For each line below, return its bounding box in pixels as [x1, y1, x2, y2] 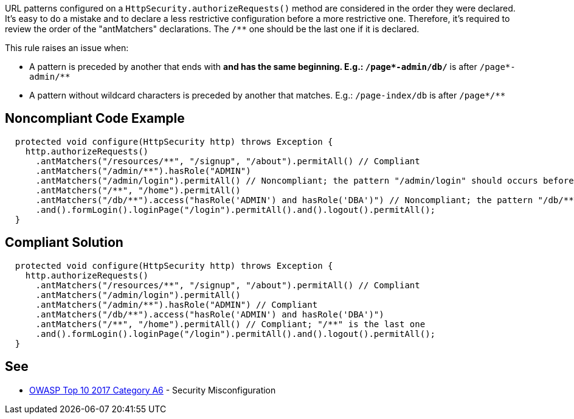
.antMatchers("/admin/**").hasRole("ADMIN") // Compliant [35, 299, 318, 310]
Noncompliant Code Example [5, 111, 185, 126]
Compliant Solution [5, 235, 123, 251]
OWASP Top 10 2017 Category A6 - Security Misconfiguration [29, 384, 276, 395]
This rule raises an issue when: [5, 43, 129, 53]
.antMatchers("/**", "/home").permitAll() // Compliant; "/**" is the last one [35, 319, 426, 329]
